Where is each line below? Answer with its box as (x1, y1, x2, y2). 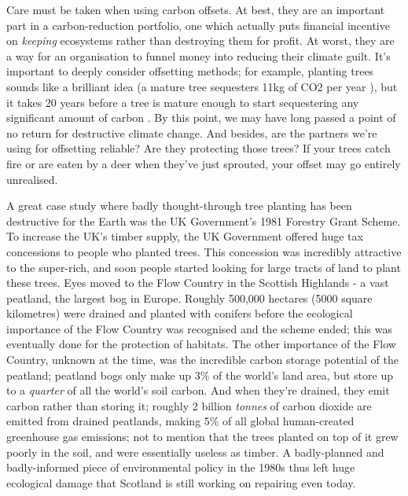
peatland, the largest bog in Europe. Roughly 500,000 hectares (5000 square (6, 289, 373, 306)
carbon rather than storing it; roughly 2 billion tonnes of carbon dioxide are (6, 397, 372, 413)
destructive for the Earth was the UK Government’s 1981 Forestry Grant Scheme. (6, 212, 401, 229)
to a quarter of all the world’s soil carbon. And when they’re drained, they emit (6, 382, 390, 399)
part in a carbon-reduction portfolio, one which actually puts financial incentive (6, 17, 390, 33)
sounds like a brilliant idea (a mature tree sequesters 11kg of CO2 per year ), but (6, 78, 398, 94)
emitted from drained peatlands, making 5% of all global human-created (6, 413, 355, 429)
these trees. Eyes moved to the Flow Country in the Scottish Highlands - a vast (6, 274, 389, 291)
